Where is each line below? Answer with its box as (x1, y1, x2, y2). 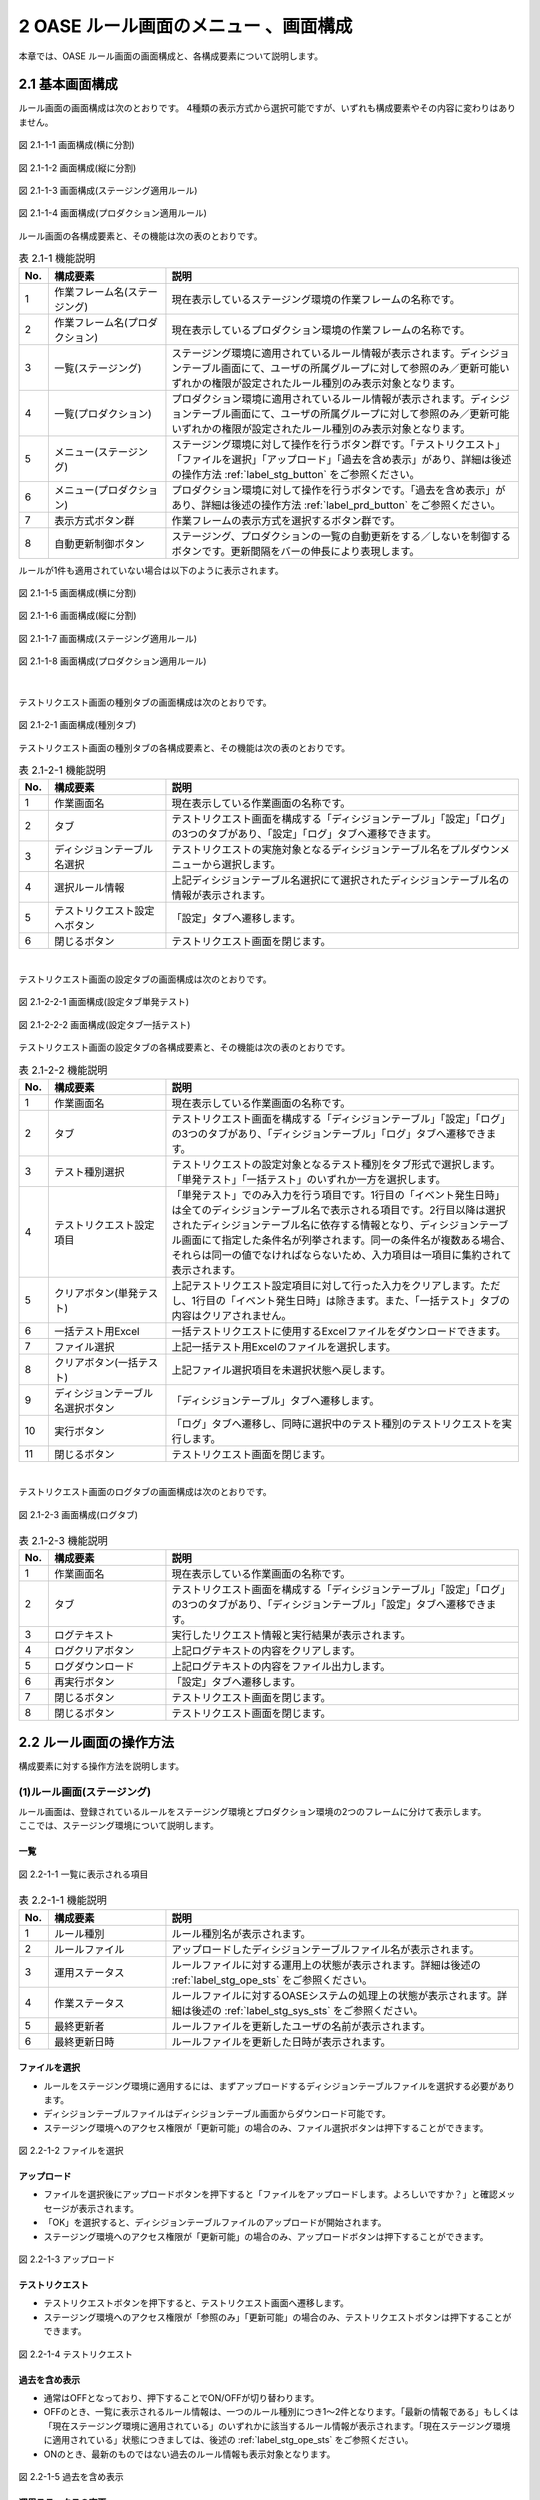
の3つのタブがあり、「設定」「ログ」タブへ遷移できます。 (171, 827, 437, 841)
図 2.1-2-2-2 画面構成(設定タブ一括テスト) (18, 1018, 191, 1030)
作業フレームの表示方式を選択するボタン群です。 (171, 513, 401, 527)
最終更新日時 (53, 2035, 115, 2049)
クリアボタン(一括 (53, 1355, 139, 1369)
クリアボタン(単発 (53, 1286, 139, 1300)
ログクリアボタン (53, 1644, 135, 1658)
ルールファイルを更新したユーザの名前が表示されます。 (171, 2019, 431, 2033)
